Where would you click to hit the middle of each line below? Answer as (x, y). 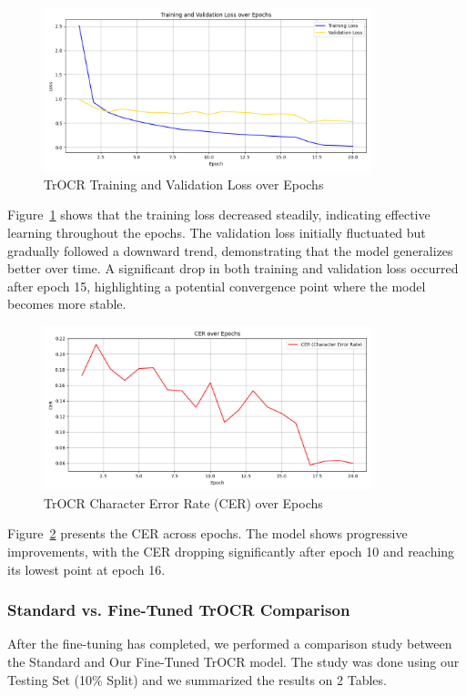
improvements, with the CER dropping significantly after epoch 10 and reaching (231, 551)
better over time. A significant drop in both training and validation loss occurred (233, 268)
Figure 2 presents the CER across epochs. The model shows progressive (208, 533)
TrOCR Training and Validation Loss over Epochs (184, 184)
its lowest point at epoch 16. (86, 569)
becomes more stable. (67, 304)
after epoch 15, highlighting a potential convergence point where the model (217, 286)
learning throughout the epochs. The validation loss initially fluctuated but (217, 232)
